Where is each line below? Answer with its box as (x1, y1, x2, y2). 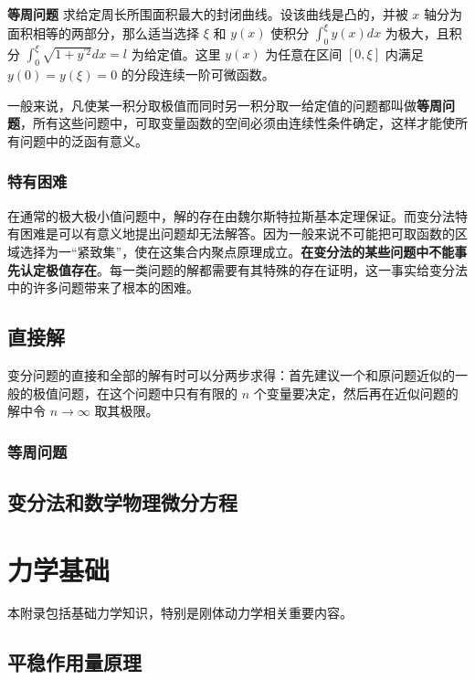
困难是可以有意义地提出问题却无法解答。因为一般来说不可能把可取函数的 (19, 224, 455, 243)
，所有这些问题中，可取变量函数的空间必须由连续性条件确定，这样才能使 (20, 113, 455, 133)
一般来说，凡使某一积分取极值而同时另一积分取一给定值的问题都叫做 (7, 95, 417, 114)
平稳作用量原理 (7, 648, 142, 676)
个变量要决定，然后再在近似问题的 (253, 383, 459, 402)
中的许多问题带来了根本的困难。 (7, 278, 199, 297)
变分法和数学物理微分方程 (7, 487, 237, 515)
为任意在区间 (265, 44, 343, 63)
